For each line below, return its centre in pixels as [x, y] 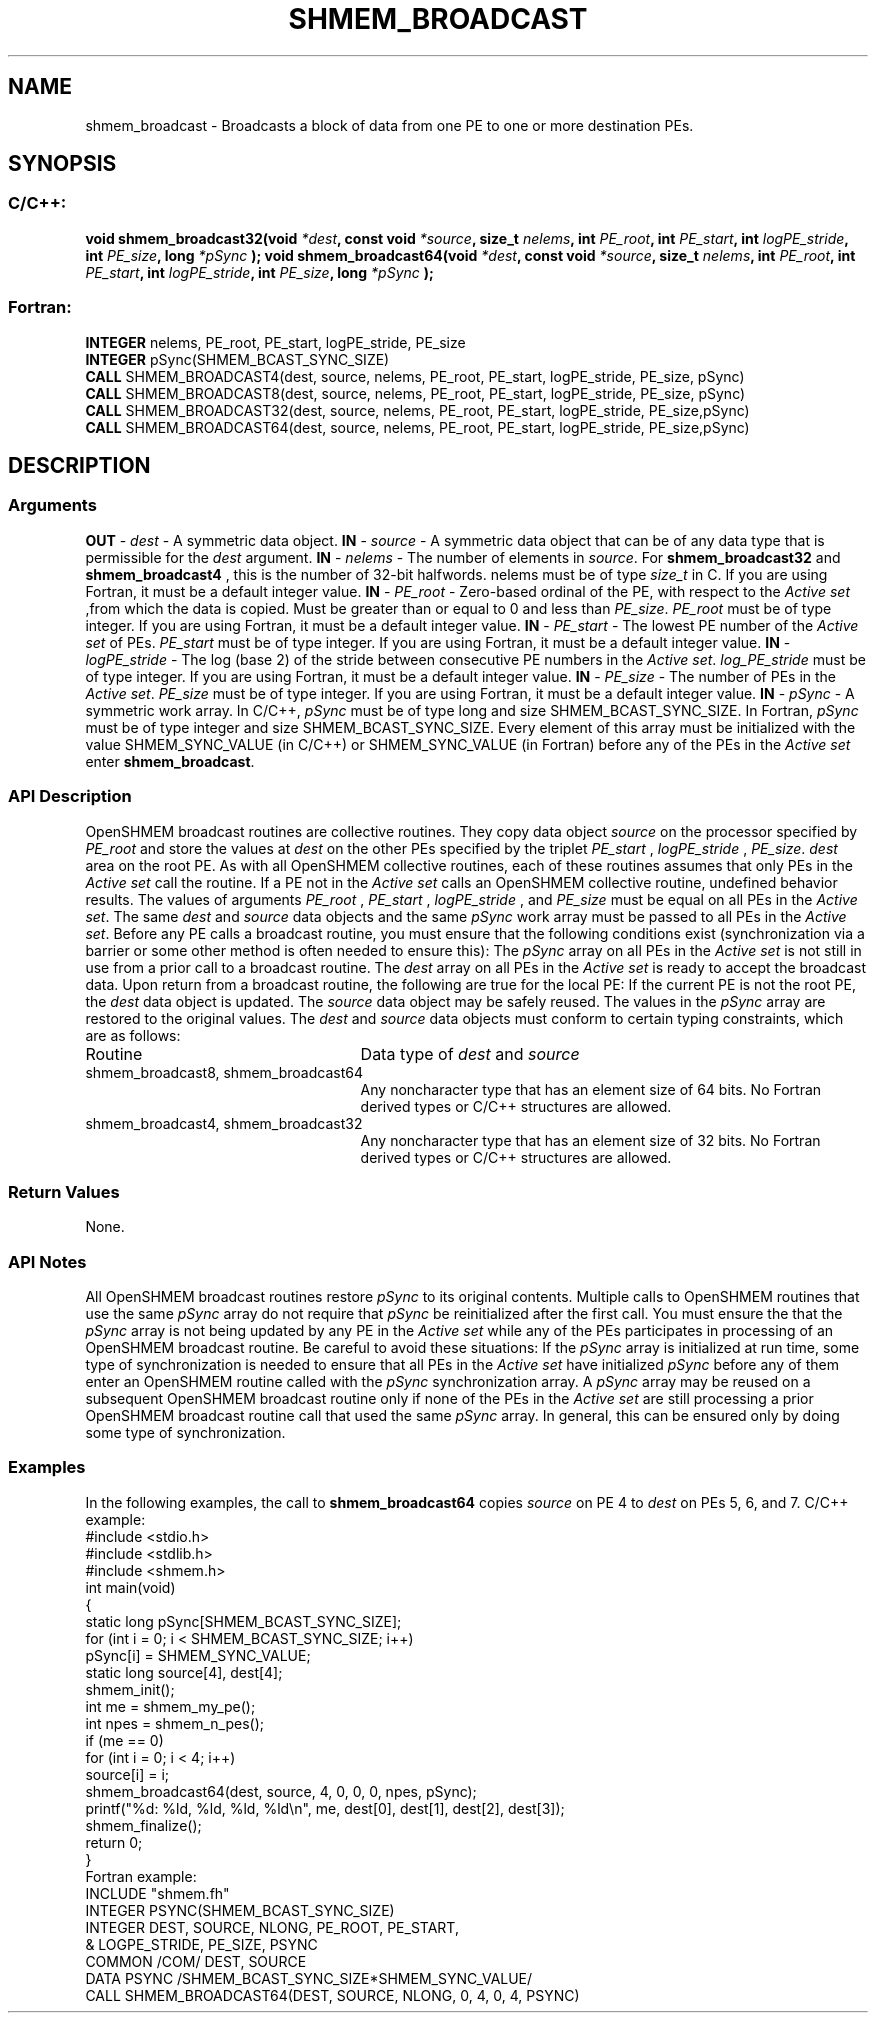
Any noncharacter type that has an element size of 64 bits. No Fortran [591, 1089]
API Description [70, 796]
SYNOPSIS [62, 164]
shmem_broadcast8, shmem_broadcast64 [224, 1072]
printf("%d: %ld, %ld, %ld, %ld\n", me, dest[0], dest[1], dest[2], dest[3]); [325, 1808]
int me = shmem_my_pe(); [170, 1706]
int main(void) [130, 1587]
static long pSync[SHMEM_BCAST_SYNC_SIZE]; [243, 1621]
